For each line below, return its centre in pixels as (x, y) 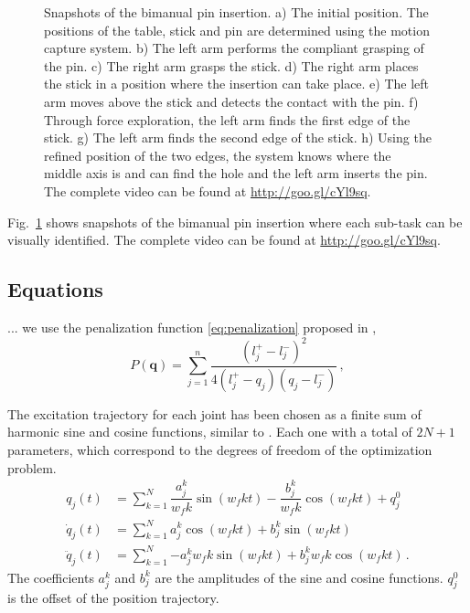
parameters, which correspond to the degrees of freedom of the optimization (220, 450)
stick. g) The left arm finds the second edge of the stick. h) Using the (238, 137)
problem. (32, 467)
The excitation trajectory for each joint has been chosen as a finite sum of (214, 413)
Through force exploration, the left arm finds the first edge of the (227, 119)
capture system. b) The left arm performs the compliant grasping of (234, 48)
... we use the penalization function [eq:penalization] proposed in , (192, 327)
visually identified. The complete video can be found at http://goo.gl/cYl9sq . (224, 240)
